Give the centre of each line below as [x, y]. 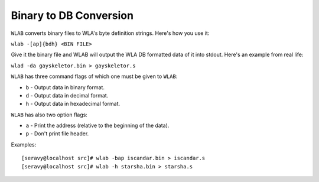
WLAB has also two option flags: [49, 115]
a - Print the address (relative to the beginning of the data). [97, 126]
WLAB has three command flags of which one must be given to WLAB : [94, 76]
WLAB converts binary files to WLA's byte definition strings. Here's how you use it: [110, 33]
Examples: [24, 144]
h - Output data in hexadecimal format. [73, 104]
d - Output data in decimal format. [67, 95]
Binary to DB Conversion [72, 15]
